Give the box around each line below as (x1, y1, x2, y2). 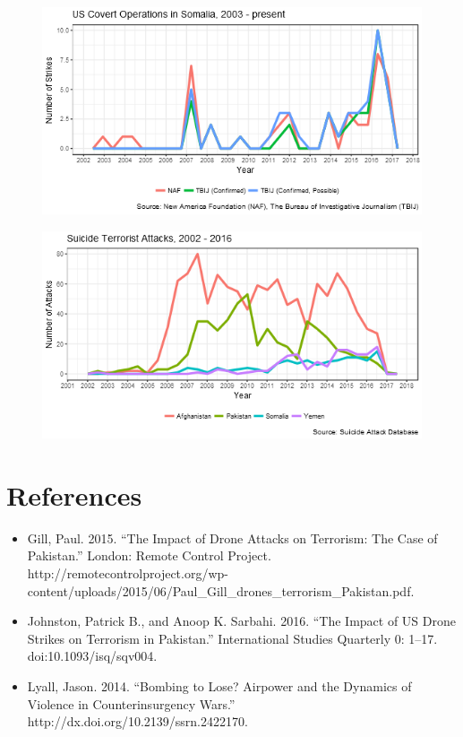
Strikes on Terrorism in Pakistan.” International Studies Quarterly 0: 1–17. (27, 629, 438, 647)
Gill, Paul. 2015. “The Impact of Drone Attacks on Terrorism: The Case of (27, 528, 438, 547)
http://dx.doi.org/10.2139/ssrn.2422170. (27, 712, 248, 731)
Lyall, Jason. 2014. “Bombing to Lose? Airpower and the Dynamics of (27, 677, 412, 695)
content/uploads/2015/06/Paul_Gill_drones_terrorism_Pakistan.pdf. (27, 581, 415, 600)
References (6, 476, 142, 513)
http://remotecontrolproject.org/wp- (27, 564, 228, 583)
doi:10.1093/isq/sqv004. (27, 646, 158, 665)
